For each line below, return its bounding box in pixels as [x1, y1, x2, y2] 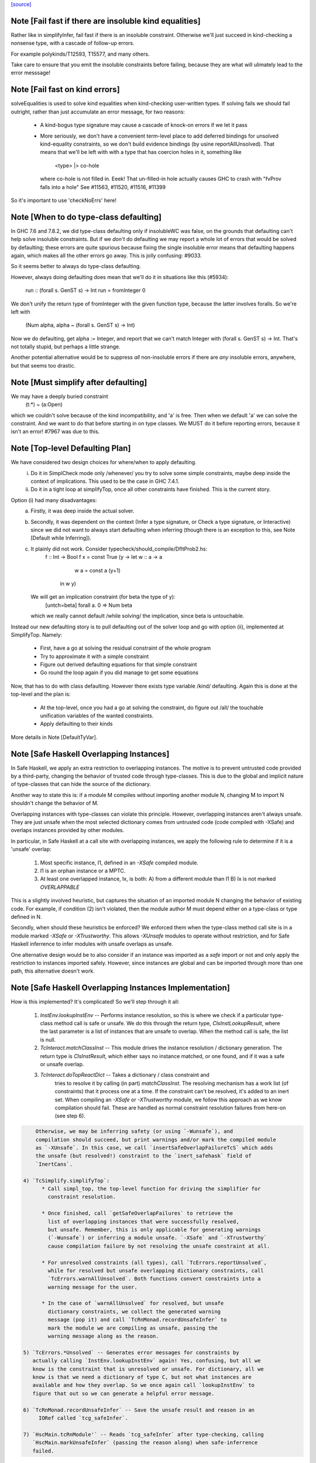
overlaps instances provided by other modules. [11, 827, 125, 834]
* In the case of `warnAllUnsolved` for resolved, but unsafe [42, 1300, 224, 1307]
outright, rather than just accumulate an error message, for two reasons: [11, 108, 186, 115]
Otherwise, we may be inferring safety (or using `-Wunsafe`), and [35, 1128, 233, 1135]
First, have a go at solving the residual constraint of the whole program [40, 644, 211, 652]
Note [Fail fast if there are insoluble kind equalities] [11, 16, 201, 26]
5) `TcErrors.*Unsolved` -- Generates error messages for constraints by [23, 1349, 239, 1356]
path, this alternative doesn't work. [11, 967, 95, 974]
